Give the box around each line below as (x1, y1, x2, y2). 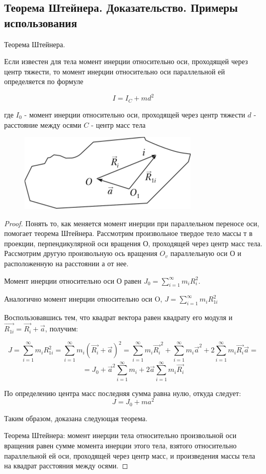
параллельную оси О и (170, 248, 241, 259)
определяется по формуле (4, 76, 84, 87)
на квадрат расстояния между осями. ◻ (4, 460, 128, 471)
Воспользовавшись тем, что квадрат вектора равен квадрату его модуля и (4, 312, 233, 323)
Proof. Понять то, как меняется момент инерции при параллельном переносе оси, (4, 218, 259, 228)
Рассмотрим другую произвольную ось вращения (4, 248, 157, 259)
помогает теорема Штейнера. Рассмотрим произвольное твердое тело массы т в (4, 228, 253, 239)
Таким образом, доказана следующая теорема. (4, 412, 148, 423)
